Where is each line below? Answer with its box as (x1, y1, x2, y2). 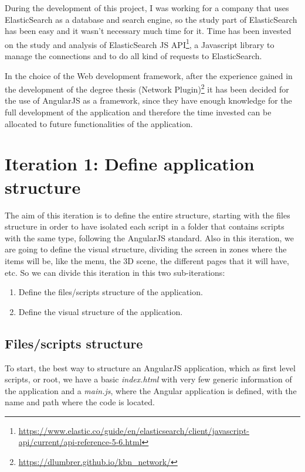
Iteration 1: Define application (5, 152, 255, 176)
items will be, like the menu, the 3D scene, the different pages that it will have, (5, 254, 289, 266)
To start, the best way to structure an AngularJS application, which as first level (5, 361, 296, 374)
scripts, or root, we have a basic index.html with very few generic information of (5, 373, 292, 385)
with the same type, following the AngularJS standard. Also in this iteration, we (5, 231, 294, 244)
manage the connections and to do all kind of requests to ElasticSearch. (5, 50, 262, 62)
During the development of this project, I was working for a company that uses (5, 2, 289, 13)
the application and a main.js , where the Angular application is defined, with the (5, 384, 297, 396)
